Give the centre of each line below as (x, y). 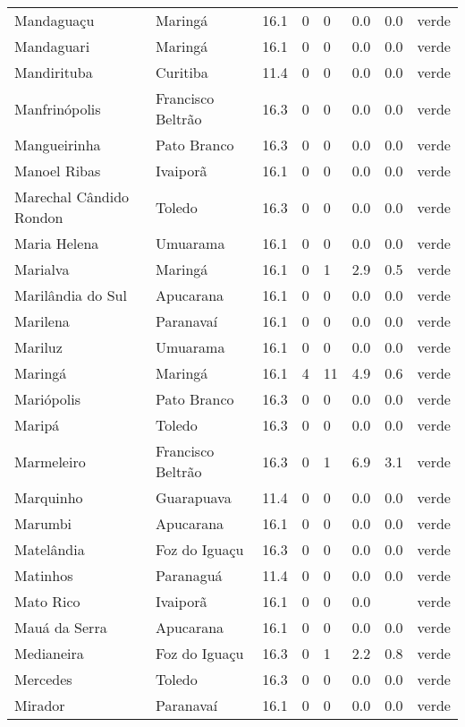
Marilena (42, 321)
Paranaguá (189, 575)
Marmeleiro (50, 461)
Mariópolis (47, 399)
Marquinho (49, 497)
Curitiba (182, 72)
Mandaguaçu (55, 20)
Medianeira (49, 653)
